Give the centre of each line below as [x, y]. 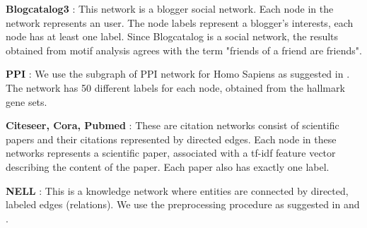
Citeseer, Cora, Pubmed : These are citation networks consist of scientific [173, 125]
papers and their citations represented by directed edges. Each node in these [171, 139]
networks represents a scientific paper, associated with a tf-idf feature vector [171, 153]
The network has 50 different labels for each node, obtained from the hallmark [175, 87]
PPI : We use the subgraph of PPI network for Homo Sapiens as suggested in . [178, 74]
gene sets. [27, 101]
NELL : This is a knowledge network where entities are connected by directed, [177, 190]
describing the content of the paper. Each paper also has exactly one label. [168, 166]
